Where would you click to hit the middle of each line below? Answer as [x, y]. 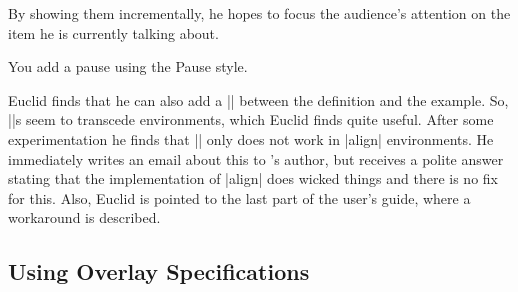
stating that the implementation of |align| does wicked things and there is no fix [253, 178]
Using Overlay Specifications [159, 271]
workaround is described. [84, 217]
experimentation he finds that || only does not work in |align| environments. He [251, 138]
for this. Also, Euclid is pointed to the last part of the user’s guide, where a [239, 197]
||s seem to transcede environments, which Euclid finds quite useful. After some [251, 119]
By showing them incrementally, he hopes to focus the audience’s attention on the [259, 13]
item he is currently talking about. [113, 32]
